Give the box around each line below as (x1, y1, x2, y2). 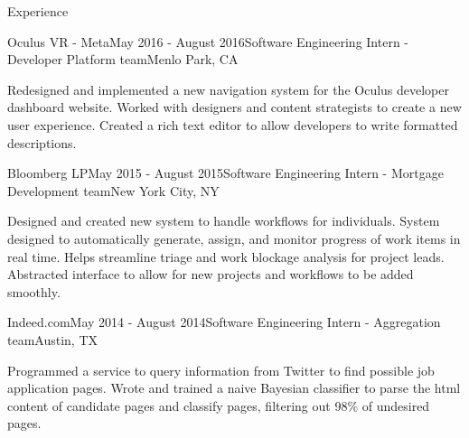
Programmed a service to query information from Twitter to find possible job (7, 360, 435, 379)
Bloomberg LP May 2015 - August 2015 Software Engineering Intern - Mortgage (7, 163, 444, 182)
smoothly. (7, 282, 61, 301)
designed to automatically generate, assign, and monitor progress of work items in (7, 228, 461, 247)
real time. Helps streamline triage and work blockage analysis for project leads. (7, 247, 445, 266)
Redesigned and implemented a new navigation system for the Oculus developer (7, 79, 450, 98)
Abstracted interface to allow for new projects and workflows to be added (7, 265, 414, 284)
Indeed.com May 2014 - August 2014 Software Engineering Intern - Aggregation (7, 312, 441, 331)
